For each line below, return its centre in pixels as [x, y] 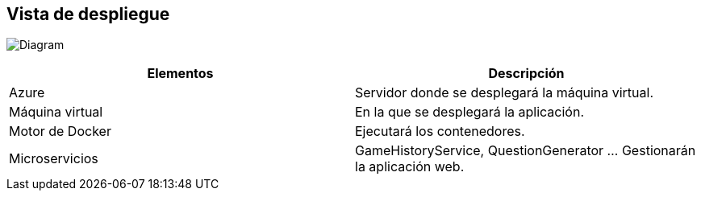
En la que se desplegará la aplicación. [470, 112]
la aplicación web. [410, 167]
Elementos [180, 74]
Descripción [526, 74]
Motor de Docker [60, 131]
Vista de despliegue [88, 14]
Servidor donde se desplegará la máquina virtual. [504, 93]
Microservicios [54, 159]
